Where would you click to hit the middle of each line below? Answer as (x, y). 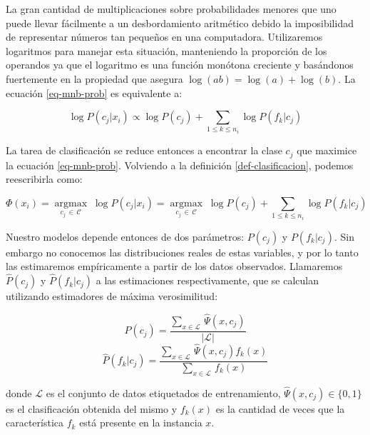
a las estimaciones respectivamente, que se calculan (207, 280)
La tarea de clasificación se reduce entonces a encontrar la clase (144, 150)
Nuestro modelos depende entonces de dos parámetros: (125, 236)
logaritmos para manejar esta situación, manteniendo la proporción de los (166, 50)
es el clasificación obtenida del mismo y (92, 408)
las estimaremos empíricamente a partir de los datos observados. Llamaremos (174, 266)
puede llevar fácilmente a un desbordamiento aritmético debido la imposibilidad (180, 22)
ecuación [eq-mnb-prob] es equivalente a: (94, 92)
